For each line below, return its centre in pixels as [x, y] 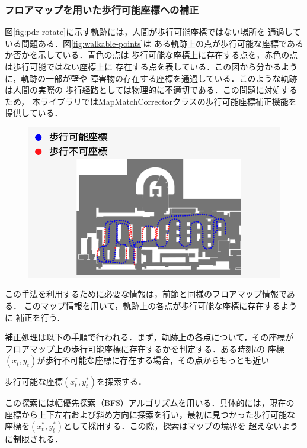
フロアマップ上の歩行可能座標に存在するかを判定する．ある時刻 [129, 348]
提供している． [34, 113]
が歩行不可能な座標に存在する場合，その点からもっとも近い [153, 360]
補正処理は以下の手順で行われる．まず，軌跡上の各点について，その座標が [149, 337]
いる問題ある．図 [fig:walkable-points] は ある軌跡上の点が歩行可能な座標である [154, 43]
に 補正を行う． [35, 317]
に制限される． [34, 439]
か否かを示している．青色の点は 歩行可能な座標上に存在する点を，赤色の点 [151, 55]
